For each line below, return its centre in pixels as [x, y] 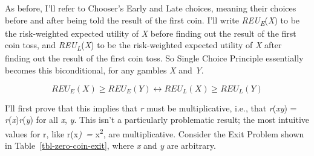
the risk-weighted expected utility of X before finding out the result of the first [151, 33]
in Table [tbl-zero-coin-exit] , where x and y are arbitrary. [110, 145]
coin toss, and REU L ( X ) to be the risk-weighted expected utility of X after [143, 46]
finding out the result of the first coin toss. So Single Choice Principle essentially [154, 58]
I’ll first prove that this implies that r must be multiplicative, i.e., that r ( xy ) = [151, 108]
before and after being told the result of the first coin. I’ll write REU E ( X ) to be [152, 20]
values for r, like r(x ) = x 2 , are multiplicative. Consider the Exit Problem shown [155, 133]
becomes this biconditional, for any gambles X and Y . [104, 70]
